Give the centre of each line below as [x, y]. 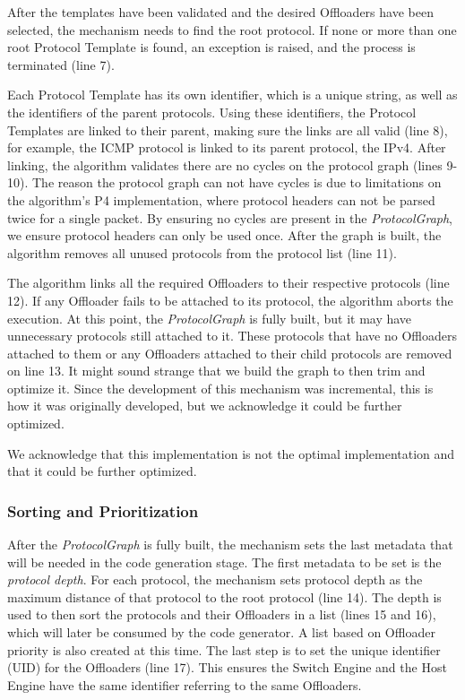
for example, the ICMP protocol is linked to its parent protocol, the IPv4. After [227, 147]
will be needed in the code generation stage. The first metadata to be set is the [224, 562]
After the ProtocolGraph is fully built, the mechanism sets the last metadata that [230, 544]
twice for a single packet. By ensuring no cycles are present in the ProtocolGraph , [230, 217]
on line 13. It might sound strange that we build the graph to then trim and [216, 371]
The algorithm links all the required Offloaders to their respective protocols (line [228, 283]
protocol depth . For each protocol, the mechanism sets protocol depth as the [215, 579]
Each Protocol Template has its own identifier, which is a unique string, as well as [232, 95]
